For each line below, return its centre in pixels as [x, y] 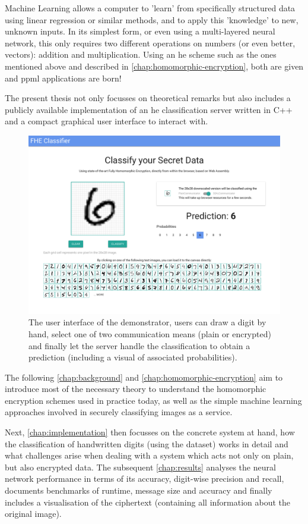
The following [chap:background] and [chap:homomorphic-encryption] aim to [144, 377]
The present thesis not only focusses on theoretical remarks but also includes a [148, 98]
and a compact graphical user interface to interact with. [107, 121]
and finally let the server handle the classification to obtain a [139, 345]
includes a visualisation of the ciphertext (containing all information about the [148, 502]
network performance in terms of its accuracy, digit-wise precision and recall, [145, 478]
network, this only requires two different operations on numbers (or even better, [150, 43]
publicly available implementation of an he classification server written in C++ [149, 109]
